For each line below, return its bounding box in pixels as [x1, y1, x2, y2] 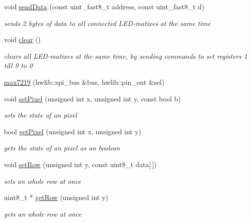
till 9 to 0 [4, 60, 33, 71]
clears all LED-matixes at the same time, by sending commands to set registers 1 [4, 50, 248, 61]
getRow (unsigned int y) [35, 192, 109, 202]
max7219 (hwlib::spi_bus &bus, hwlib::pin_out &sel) [4, 76, 165, 87]
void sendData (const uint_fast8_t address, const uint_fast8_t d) [4, 1, 204, 11]
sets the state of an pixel [4, 110, 77, 120]
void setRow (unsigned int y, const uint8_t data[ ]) [4, 159, 157, 169]
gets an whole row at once [4, 208, 82, 219]
